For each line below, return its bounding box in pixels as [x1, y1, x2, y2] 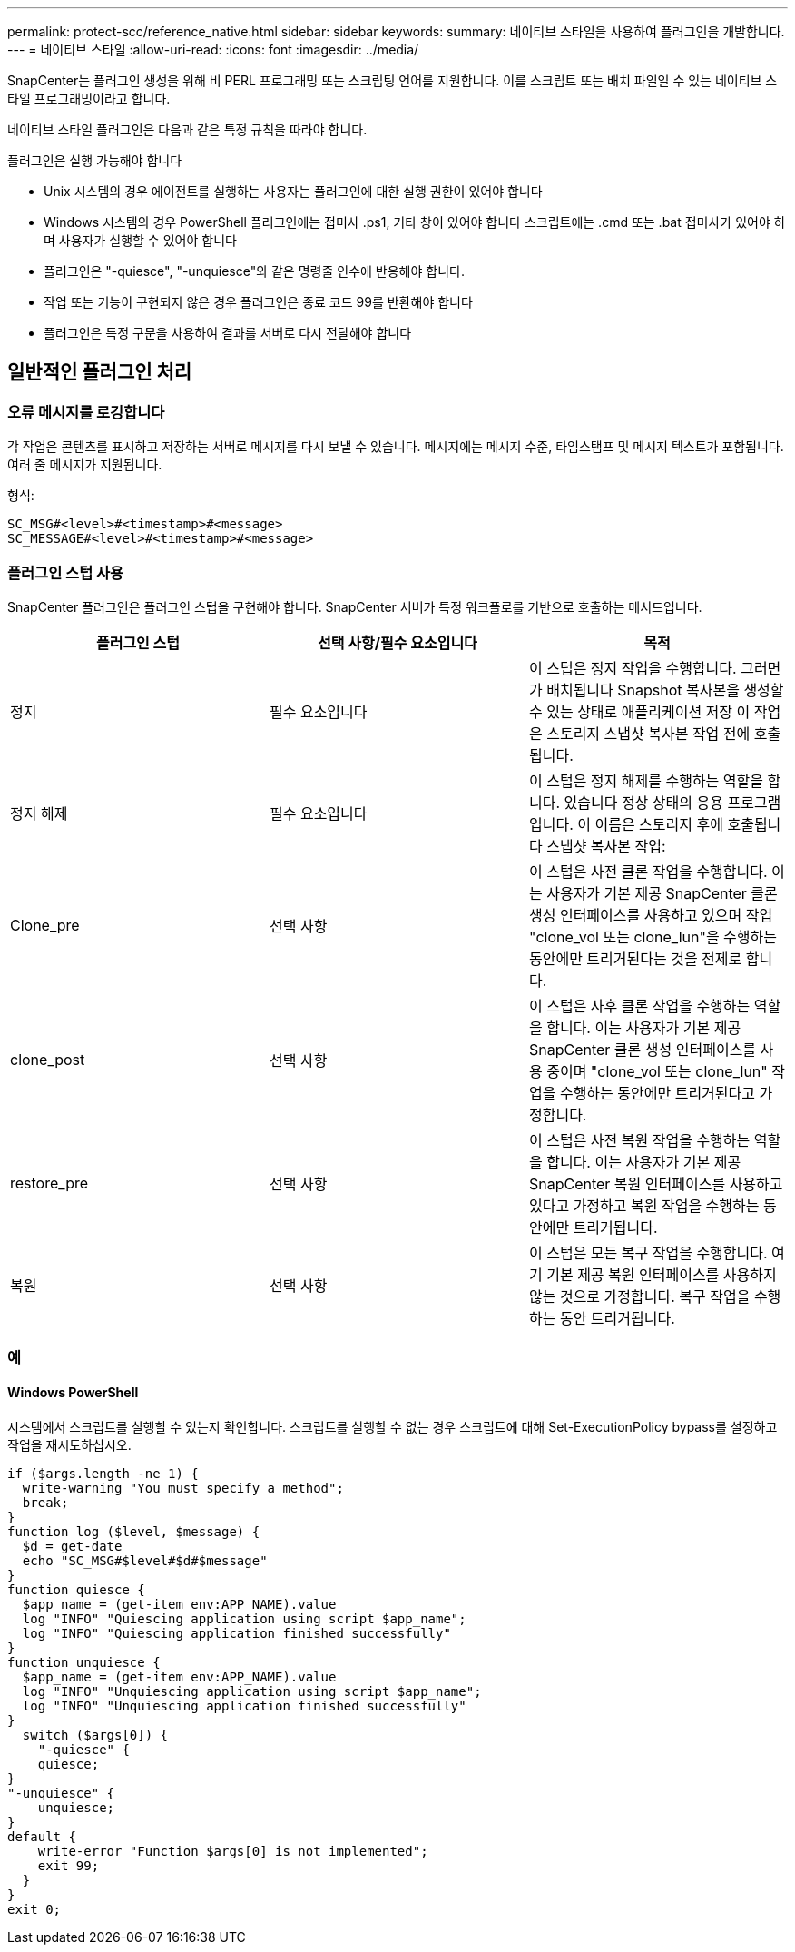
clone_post [10, 1050, 85, 1069]
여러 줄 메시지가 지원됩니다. [7, 457, 162, 473]
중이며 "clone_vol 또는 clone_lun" [546, 1061, 768, 1080]
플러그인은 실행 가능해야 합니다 [7, 153, 182, 168]
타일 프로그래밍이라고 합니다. [7, 91, 171, 106]
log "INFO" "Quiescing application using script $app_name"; [22, 1611, 466, 1626]
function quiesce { [7, 1582, 145, 1597]
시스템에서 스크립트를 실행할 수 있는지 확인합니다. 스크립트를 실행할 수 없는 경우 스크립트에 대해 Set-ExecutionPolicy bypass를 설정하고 [7, 1418, 778, 1434]
